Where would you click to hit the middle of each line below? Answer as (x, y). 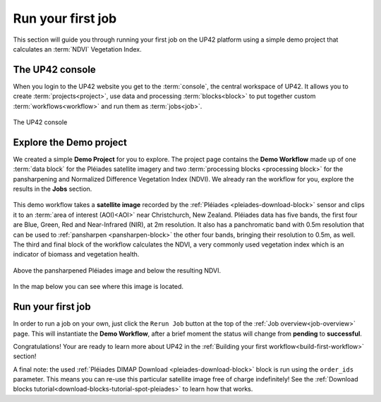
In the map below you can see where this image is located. (98, 287)
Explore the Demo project (70, 142)
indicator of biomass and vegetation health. (76, 254)
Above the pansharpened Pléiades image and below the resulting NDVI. (117, 270)
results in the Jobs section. (53, 189)
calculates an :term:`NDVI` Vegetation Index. (77, 49)
